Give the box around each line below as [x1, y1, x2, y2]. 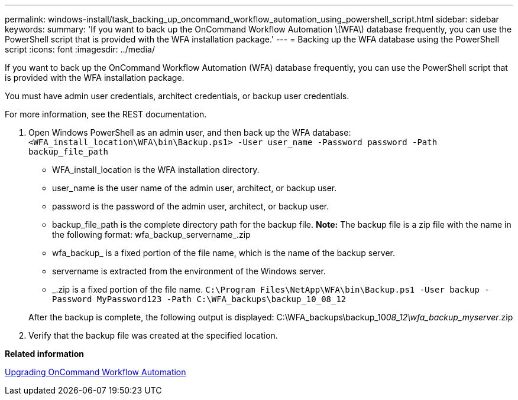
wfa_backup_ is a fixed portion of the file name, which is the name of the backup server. [52, 248, 395, 258]
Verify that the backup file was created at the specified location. [28, 330, 278, 340]
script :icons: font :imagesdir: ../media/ [5, 44, 155, 54]
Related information [5, 349, 85, 359]
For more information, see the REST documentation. [5, 109, 207, 119]
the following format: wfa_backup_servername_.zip [52, 229, 251, 240]
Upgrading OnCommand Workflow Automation [5, 367, 186, 377]
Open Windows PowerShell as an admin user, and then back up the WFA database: [28, 127, 351, 137]
